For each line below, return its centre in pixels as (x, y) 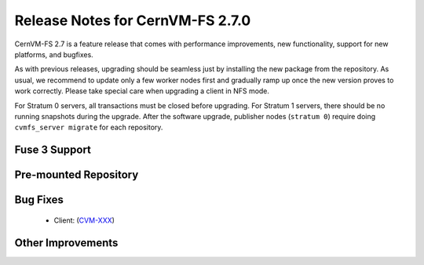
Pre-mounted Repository (77, 175)
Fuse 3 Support (53, 150)
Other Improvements (66, 243)
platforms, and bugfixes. (54, 54)
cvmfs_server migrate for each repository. (89, 127)
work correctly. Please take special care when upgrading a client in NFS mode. (142, 91)
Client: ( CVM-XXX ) (84, 220)
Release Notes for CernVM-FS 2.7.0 (133, 20)
